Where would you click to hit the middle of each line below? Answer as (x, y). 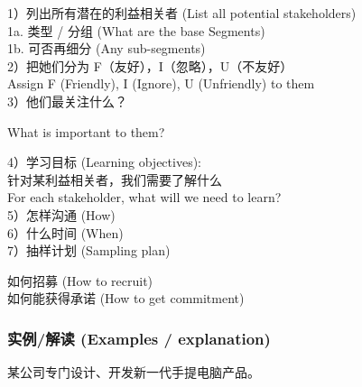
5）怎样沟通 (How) (61, 214)
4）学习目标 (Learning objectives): (104, 162)
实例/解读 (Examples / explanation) (139, 338)
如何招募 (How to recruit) (80, 280)
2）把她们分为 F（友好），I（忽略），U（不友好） (150, 65)
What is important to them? (86, 131)
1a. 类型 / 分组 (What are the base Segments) (136, 30)
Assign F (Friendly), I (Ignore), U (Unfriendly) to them (161, 83)
